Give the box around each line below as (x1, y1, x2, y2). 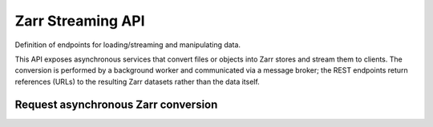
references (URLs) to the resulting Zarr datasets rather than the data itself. (14, 77, 260, 86)
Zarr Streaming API (14, 12, 145, 30)
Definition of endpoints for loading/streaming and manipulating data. (14, 40, 241, 50)
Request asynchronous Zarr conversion (14, 97, 218, 111)
